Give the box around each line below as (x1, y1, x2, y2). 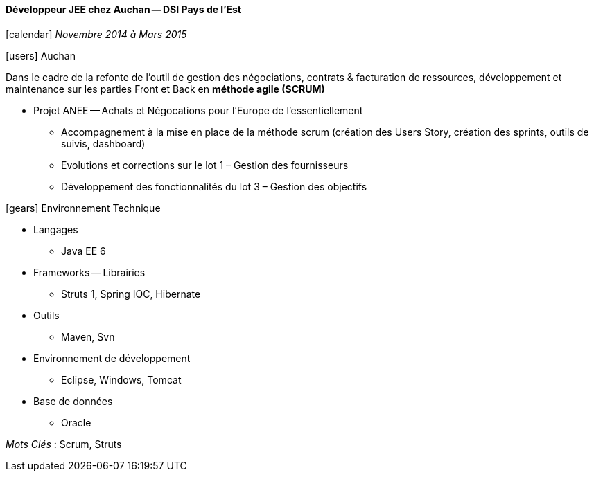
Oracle (61, 416, 91, 429)
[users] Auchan (6, 49, 76, 62)
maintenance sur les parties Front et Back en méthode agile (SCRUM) (6, 82, 325, 95)
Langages (33, 223, 78, 235)
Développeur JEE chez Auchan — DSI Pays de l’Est (6, 3, 241, 15)
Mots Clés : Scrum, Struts (6, 438, 122, 450)
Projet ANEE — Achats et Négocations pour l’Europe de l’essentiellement (33, 104, 363, 116)
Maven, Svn (61, 330, 115, 343)
